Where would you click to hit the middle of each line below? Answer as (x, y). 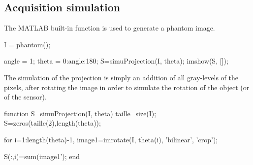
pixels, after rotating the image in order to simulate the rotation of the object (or (127, 87)
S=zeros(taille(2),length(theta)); (52, 123)
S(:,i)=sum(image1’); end (42, 156)
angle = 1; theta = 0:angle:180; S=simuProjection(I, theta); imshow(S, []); (116, 61)
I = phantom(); (27, 44)
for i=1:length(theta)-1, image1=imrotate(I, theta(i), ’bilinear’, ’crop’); (111, 139)
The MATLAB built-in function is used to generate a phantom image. (110, 28)
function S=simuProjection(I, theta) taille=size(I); (80, 113)
